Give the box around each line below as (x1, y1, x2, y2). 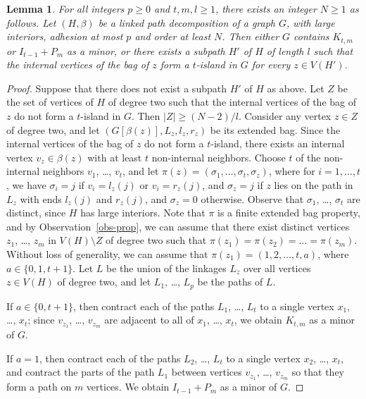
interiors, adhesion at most (6, 29, 123, 44)
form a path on (6, 379, 72, 394)
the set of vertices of (6, 94, 94, 109)
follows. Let (6, 15, 56, 30)
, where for (268, 164, 315, 178)
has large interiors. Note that (80, 205, 206, 220)
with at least (87, 149, 142, 164)
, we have (6, 177, 46, 192)
